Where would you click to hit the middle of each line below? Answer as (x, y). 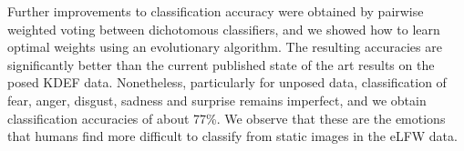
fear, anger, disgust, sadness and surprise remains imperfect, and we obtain (217, 100)
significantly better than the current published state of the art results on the (221, 64)
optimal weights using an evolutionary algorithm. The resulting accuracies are (225, 47)
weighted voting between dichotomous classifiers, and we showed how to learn (224, 29)
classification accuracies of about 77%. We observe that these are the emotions (227, 118)
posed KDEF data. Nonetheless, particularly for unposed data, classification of (227, 82)
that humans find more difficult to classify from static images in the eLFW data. (232, 136)
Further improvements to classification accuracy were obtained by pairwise (216, 11)
